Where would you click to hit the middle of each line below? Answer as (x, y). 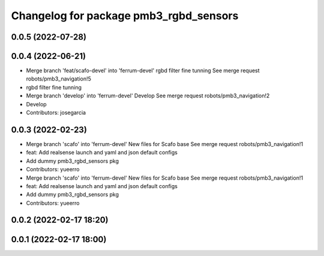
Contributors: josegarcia (56, 113)
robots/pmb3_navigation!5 (58, 79)
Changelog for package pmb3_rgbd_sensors (125, 16)
